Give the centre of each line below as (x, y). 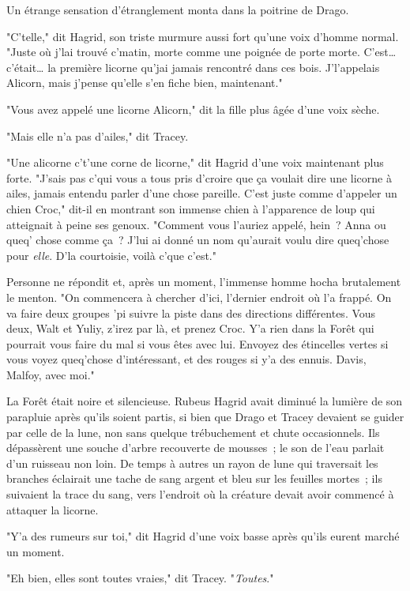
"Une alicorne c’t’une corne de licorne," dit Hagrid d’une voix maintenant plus (195, 162)
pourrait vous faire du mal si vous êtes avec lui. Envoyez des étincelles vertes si (197, 343)
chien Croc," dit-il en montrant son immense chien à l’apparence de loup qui (191, 208)
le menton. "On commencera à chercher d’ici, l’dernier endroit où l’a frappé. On (199, 297)
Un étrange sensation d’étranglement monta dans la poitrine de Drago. (178, 9)
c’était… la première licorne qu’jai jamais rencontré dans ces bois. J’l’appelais (193, 67)
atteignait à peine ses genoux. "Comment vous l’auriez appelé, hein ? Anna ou (196, 224)
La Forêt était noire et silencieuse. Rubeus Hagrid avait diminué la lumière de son (205, 401)
